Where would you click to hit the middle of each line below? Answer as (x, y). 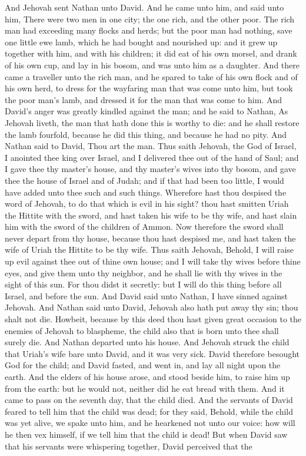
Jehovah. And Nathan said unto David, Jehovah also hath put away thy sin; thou (152, 307)
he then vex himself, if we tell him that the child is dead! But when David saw (146, 434)
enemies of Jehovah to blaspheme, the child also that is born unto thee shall (142, 330)
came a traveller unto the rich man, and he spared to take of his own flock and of (151, 76)
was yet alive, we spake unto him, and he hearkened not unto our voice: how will (150, 423)
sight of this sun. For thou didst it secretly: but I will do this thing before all (143, 284)
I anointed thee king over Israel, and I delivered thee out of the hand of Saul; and (152, 157)
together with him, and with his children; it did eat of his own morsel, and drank (151, 53)
